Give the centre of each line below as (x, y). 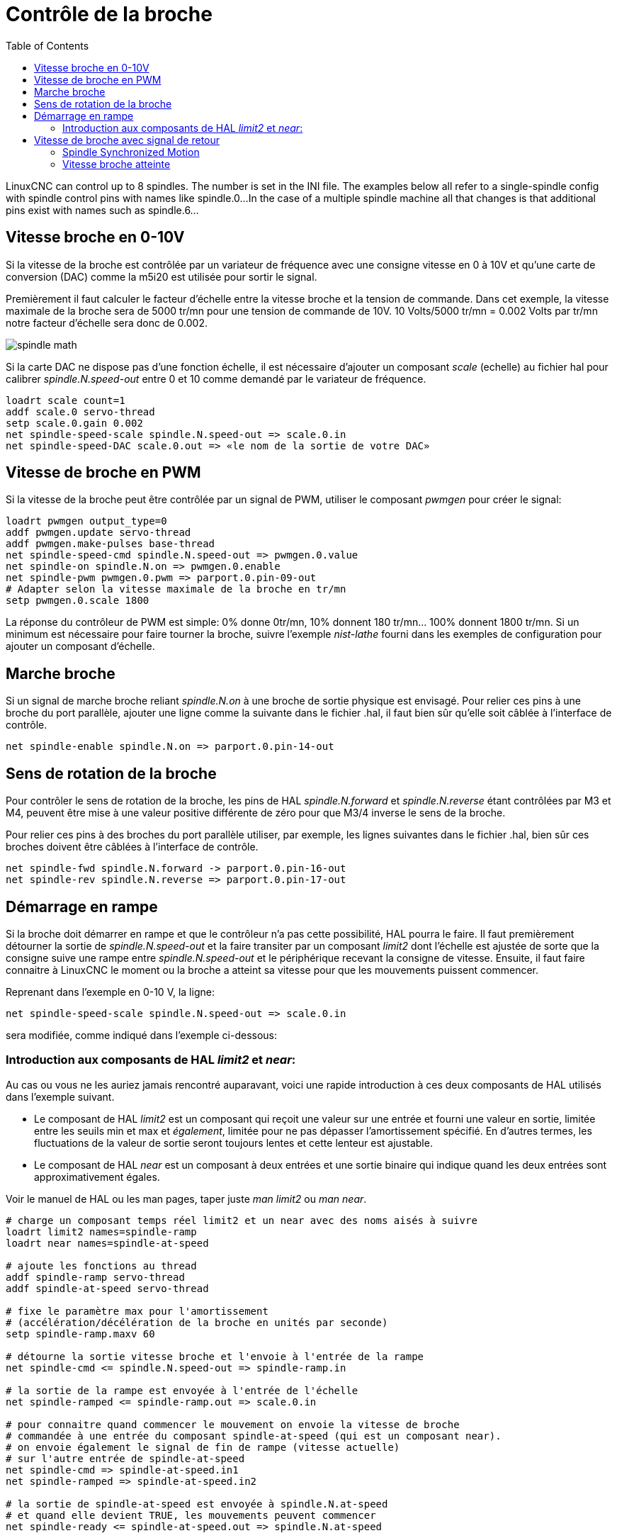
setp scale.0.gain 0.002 (74, 423)
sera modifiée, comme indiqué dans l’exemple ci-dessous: (142, 1035)
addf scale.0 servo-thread (80, 411)
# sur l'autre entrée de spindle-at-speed (125, 1458)
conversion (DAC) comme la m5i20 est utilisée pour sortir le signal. (162, 276)
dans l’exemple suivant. (60, 1096)
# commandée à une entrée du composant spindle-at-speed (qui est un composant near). (254, 1436)
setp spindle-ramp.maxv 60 (80, 1334)
